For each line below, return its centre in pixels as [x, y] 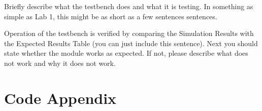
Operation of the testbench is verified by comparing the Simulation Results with [129, 33]
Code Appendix [60, 98]
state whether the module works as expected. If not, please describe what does [126, 53]
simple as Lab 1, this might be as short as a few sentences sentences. [111, 16]
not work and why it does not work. [60, 63]
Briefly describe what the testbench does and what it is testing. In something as [129, 6]
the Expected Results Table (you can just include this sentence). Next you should [131, 43]
